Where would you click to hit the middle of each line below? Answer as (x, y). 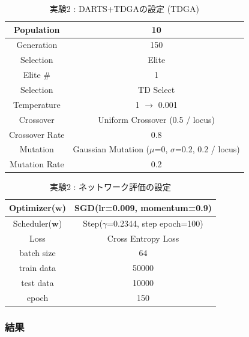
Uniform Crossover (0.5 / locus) (157, 119)
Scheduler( (32, 223)
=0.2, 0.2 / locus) (207, 149)
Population (37, 29)
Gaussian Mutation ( (111, 149)
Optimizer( (32, 207)
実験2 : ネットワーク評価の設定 (110, 187)
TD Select (157, 89)
